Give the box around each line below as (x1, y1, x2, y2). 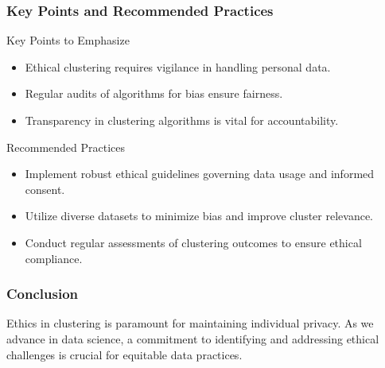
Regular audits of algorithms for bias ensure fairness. (25, 85, 283, 102)
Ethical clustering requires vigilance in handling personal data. (25, 58, 331, 75)
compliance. (25, 250, 83, 266)
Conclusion (6, 284, 78, 304)
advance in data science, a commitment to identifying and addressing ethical (6, 330, 379, 347)
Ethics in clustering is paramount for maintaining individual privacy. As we (6, 315, 374, 331)
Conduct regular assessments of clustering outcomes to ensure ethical (25, 234, 362, 250)
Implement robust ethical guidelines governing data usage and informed (25, 165, 375, 182)
